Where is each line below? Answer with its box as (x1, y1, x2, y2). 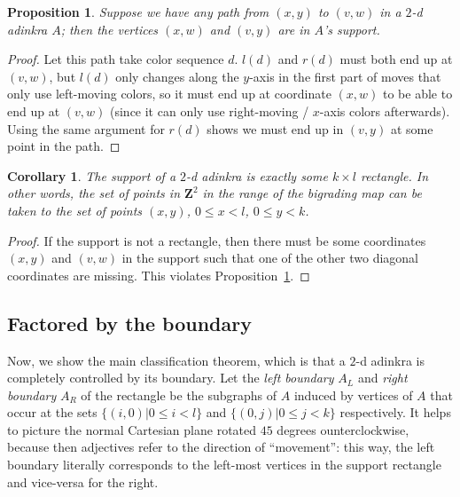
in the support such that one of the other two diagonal (121, 248, 418, 267)
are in (277, 20, 310, 38)
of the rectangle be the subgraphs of (81, 385, 277, 404)
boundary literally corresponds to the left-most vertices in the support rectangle (7, 455, 441, 474)
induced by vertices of (293, 385, 413, 404)
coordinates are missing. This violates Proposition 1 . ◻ (7, 265, 310, 284)
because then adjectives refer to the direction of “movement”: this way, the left (7, 438, 435, 456)
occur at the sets (7, 403, 97, 422)
